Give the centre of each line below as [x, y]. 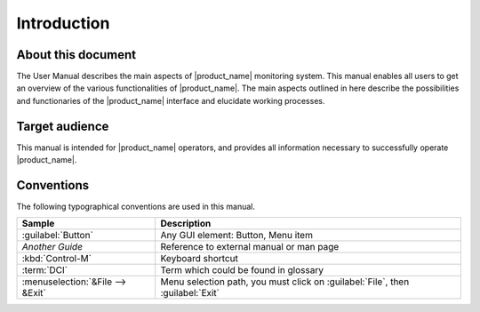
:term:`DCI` [45, 270]
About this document [76, 55]
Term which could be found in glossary [242, 270]
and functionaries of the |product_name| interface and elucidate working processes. [171, 100]
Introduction [63, 23]
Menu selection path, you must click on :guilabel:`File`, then [285, 282]
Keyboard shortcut [200, 259]
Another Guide [52, 247]
